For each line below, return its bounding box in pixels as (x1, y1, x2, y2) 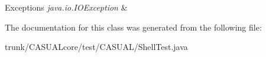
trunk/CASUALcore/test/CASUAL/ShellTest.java (5, 41, 188, 53)
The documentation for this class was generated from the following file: (5, 21, 262, 33)
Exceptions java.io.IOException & (5, 1, 128, 13)
